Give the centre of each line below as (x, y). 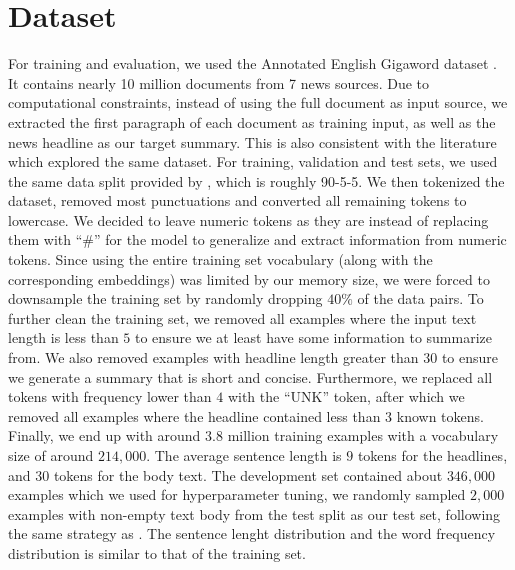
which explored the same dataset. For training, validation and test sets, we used (253, 161)
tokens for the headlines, (432, 455)
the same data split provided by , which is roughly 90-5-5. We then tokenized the (256, 180)
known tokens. (440, 415)
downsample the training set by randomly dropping (165, 298)
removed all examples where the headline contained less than (194, 415)
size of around (51, 455)
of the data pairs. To (420, 298)
